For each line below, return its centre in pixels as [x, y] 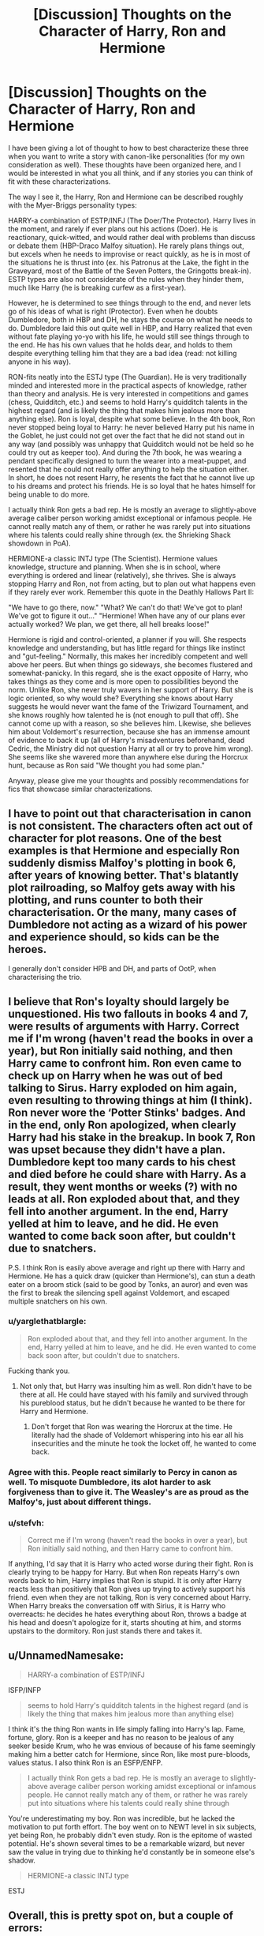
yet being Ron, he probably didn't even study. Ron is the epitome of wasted [130, 1835]
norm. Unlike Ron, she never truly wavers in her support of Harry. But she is [131, 689]
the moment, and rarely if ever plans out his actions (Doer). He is [113, 229]
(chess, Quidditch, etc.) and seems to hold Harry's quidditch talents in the [128, 402]
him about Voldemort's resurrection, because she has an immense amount [129, 731]
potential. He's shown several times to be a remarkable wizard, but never [126, 1843]
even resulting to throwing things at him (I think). [130, 1100]
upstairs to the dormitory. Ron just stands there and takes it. [105, 1631]
